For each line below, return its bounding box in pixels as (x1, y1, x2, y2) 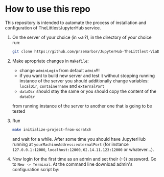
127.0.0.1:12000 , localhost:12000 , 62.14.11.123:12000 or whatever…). (12, 146, 154, 152)
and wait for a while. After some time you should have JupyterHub (12, 136, 146, 142)
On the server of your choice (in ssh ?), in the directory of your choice (12, 34, 152, 40)
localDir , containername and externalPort (19, 83, 105, 89)
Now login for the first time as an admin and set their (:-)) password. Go (12, 156, 157, 162)
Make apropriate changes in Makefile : (12, 58, 89, 64)
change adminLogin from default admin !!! (19, 67, 100, 73)
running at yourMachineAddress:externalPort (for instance (12, 141, 129, 147)
